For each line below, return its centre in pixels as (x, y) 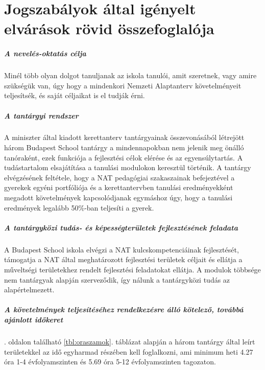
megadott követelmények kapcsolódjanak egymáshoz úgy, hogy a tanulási (118, 198)
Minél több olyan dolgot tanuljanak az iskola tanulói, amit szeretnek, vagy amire (130, 75)
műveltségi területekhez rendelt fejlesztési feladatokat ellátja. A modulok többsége (132, 269)
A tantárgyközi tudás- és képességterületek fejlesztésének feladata (121, 227)
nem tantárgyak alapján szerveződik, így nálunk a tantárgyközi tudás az (117, 279)
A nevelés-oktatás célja (45, 53)
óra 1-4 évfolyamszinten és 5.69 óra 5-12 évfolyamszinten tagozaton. (110, 362)
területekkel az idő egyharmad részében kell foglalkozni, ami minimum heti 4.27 (129, 351)
